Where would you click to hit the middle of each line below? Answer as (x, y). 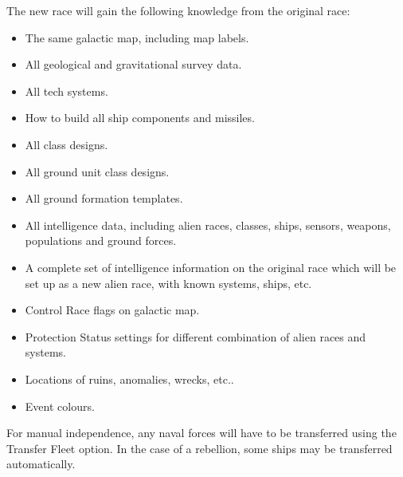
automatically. (41, 464)
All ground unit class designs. (97, 171)
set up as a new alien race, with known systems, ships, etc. (168, 283)
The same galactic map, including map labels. (137, 37)
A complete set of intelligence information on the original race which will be (211, 267)
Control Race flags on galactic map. (112, 310)
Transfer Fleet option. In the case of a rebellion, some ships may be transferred (200, 448)
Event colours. (60, 406)
